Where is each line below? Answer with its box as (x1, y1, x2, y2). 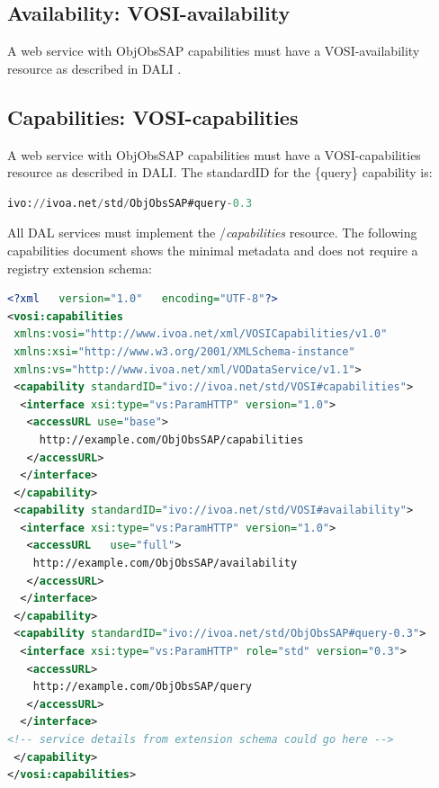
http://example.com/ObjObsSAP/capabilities (39, 433, 304, 446)
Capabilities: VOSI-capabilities (7, 103, 299, 130)
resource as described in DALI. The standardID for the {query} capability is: (7, 163, 433, 182)
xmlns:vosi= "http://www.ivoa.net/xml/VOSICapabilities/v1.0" (13, 327, 388, 341)
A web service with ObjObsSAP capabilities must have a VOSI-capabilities (7, 145, 421, 164)
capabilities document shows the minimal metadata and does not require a (7, 240, 418, 259)
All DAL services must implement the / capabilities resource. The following (7, 223, 417, 242)
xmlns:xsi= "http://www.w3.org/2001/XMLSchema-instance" (13, 345, 355, 358)
